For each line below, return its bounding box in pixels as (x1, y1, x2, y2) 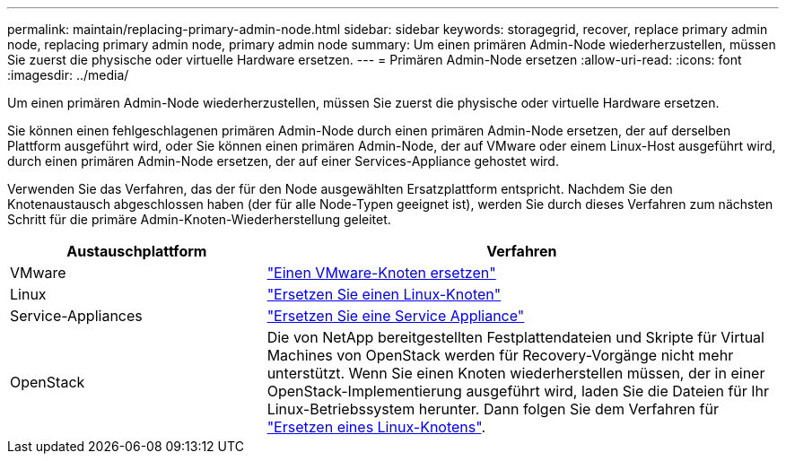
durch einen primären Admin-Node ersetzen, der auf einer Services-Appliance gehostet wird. (7, 153, 559, 169)
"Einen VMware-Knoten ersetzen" (266, 264, 496, 282)
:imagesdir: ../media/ (7, 67, 129, 83)
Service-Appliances (10, 307, 143, 325)
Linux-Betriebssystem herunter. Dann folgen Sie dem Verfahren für (266, 400, 719, 418)
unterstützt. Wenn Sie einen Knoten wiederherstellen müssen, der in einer (266, 364, 765, 382)
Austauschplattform (66, 242, 207, 260)
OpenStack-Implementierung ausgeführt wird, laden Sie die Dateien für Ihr (266, 382, 770, 400)
